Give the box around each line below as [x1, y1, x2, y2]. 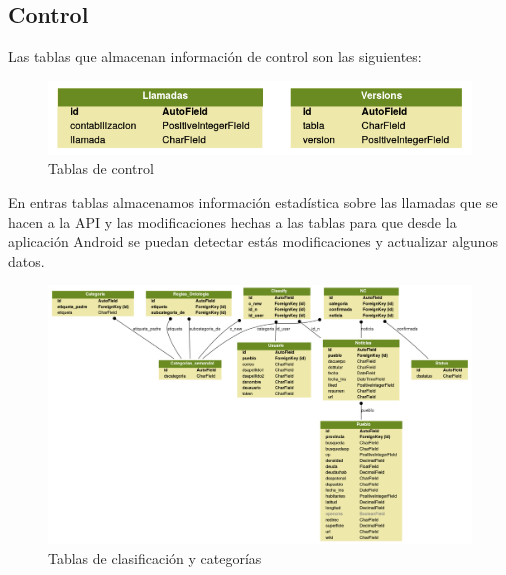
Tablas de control [48, 158, 154, 179]
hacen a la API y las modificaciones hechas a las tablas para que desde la [8, 211, 457, 232]
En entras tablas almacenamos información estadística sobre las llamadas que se [8, 192, 498, 213]
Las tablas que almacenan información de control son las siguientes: [8, 46, 422, 67]
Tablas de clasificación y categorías [48, 547, 262, 568]
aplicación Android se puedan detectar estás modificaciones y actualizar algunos [8, 231, 499, 252]
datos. [8, 250, 45, 271]
